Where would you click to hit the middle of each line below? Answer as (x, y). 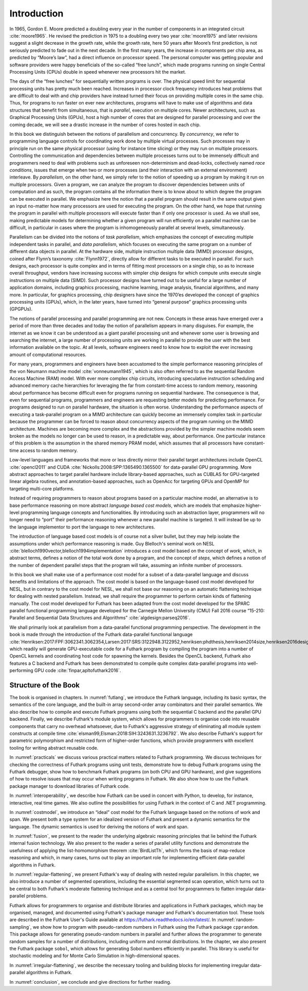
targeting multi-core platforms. (42, 488)
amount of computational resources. (48, 355)
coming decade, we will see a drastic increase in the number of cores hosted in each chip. (105, 125)
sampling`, (21, 927)
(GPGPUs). (21, 309)
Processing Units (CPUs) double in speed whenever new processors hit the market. (98, 72)
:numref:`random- (236, 920)
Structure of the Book (45, 685)
